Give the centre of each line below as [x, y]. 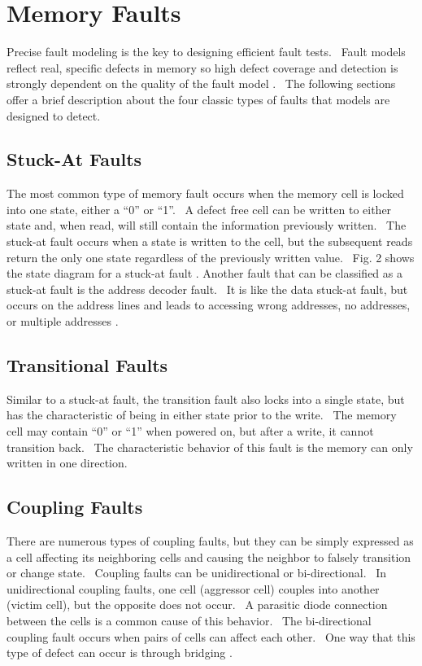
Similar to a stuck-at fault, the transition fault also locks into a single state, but [206, 399]
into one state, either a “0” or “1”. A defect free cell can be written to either [199, 209]
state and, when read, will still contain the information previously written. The [207, 225]
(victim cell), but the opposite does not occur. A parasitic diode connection [197, 605]
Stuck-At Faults [74, 159]
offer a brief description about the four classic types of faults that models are [198, 99]
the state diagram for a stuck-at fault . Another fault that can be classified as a [204, 273]
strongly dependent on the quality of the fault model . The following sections [201, 83]
